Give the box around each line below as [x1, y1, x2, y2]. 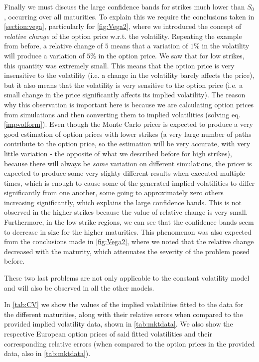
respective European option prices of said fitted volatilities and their [4, 329, 212, 339]
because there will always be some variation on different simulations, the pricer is [4, 158, 252, 168]
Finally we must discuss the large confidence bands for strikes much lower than [4, 1, 245, 11]
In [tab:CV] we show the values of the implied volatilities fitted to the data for [4, 299, 244, 310]
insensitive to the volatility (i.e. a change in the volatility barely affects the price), [4, 70, 255, 80]
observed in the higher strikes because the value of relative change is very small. [4, 207, 248, 217]
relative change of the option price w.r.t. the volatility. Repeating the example [4, 30, 242, 41]
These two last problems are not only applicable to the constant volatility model [4, 273, 250, 283]
